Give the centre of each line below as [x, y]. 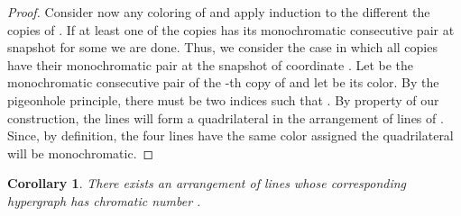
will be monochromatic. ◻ [81, 153]
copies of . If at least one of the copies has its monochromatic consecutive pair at [231, 29]
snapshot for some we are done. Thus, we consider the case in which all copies [222, 47]
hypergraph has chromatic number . [104, 200]
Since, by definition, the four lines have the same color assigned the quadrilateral [230, 135]
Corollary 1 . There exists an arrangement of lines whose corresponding [207, 183]
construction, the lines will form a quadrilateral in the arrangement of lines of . [226, 117]
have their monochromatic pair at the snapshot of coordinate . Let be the [211, 64]
